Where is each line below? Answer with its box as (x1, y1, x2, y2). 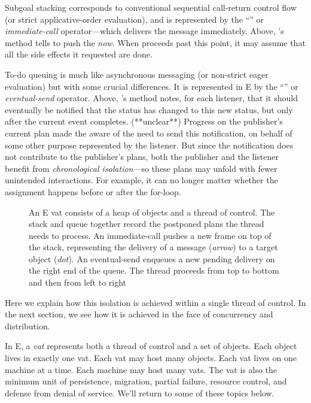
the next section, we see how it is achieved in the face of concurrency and (5, 308, 273, 320)
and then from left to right (29, 276, 127, 289)
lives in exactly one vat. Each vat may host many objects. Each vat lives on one (5, 352, 297, 364)
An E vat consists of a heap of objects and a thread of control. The (29, 205, 275, 218)
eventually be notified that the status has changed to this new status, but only (5, 103, 293, 116)
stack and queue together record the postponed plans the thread (29, 217, 264, 230)
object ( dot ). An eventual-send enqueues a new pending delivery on (29, 252, 275, 265)
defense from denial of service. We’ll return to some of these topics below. (5, 386, 275, 399)
